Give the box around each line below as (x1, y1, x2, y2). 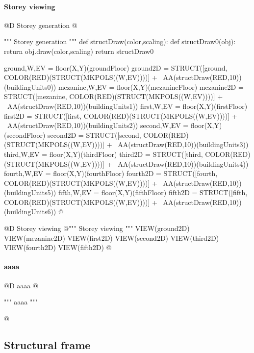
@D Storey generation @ (4, 20, 77, 30)
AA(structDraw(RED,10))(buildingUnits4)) (118, 158, 249, 169)
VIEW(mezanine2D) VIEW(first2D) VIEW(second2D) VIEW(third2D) (4, 232, 219, 243)
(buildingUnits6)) (4, 206, 56, 217)
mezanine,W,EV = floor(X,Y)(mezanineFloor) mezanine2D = (58, 81, 244, 92)
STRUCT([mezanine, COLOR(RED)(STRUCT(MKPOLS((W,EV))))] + (4, 91, 223, 101)
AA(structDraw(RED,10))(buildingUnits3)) (118, 139, 249, 150)
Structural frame (4, 337, 91, 352)
